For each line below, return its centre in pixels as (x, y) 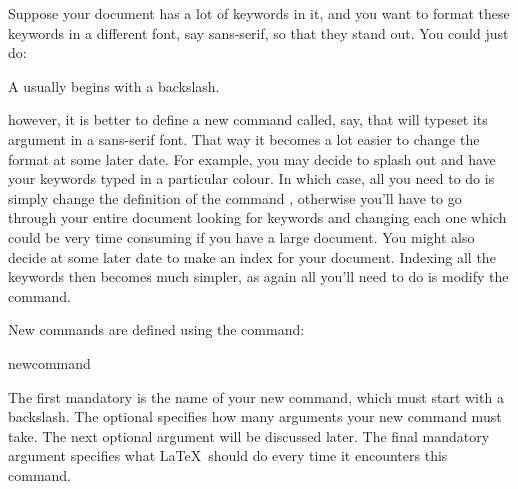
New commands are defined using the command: (156, 329)
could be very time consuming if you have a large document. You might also (241, 236)
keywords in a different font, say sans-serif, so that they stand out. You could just (258, 32)
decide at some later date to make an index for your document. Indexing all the (252, 256)
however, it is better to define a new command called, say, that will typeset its (248, 119)
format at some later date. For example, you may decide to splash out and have (252, 158)
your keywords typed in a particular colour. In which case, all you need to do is (251, 178)
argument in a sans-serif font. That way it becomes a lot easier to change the (244, 138)
